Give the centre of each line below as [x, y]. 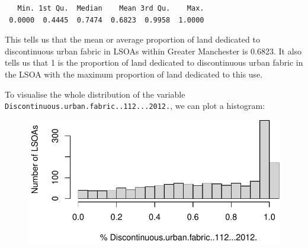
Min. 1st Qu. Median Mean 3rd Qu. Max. [111, 8]
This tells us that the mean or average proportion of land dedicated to [132, 39]
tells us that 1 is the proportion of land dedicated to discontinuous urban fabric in [154, 62]
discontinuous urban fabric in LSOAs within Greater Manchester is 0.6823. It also [153, 51]
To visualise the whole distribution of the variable [95, 94]
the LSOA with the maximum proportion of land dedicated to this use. [134, 74]
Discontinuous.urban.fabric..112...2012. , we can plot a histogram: [135, 106]
